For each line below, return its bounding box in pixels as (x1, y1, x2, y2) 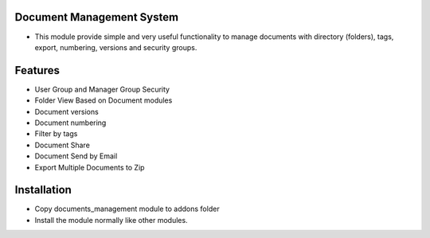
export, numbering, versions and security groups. (34, 42, 197, 52)
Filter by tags (34, 129, 78, 139)
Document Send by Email (34, 151, 118, 161)
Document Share (34, 140, 91, 150)
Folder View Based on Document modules (34, 96, 173, 105)
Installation (14, 183, 72, 197)
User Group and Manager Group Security (34, 84, 170, 94)
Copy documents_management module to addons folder (34, 204, 220, 214)
